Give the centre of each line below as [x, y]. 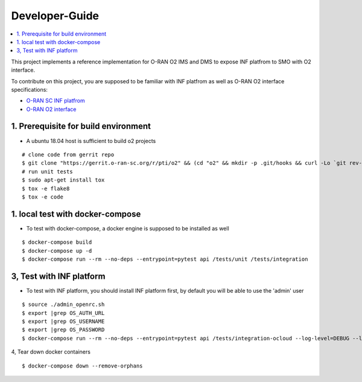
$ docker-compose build [57, 242]
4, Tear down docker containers [51, 352]
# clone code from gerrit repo [68, 154]
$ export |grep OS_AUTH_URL [63, 313]
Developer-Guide [55, 16]
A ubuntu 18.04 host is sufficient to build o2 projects [91, 141]
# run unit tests [47, 171]
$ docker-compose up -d [57, 251]
